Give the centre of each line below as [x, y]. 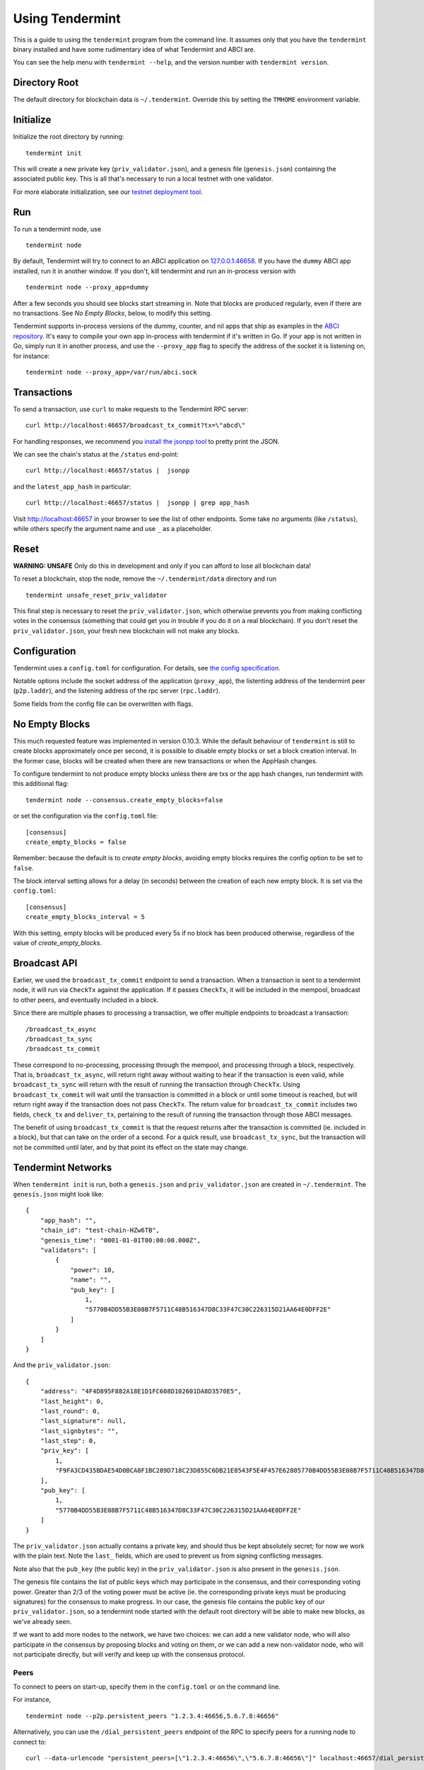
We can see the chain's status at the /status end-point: [96, 454]
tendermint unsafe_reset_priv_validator [96, 595]
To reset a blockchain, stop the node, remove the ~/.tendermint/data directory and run [145, 579]
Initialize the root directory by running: [69, 137]
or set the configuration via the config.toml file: [86, 816]
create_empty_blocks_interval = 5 [85, 917]
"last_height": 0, [72, 1401]
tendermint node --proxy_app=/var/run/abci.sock [111, 372]
